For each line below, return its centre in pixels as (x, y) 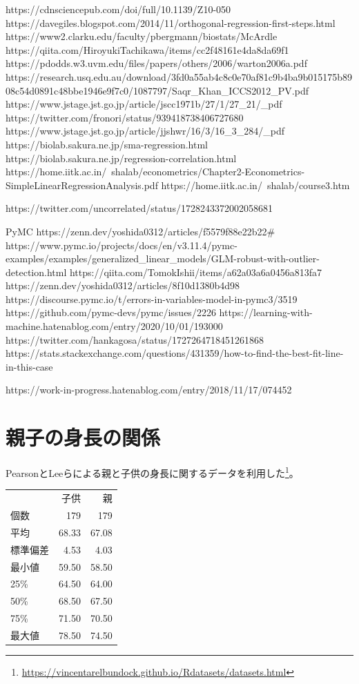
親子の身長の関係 (83, 437)
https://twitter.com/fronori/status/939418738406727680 (125, 117)
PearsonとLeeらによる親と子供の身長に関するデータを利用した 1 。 (152, 472)
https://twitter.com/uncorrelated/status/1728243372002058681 (139, 208)
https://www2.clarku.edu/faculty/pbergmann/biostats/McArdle (142, 36)
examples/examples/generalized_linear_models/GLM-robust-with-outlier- (163, 258)
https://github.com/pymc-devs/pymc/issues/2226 (111, 312)
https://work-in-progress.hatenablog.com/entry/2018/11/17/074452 (149, 390)
